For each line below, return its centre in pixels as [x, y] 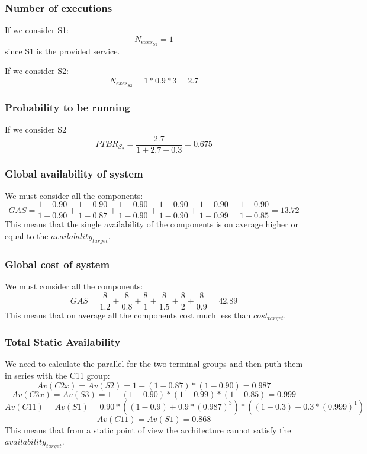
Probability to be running [67, 107]
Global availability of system [74, 173]
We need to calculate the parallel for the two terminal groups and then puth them [154, 364]
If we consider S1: [37, 30]
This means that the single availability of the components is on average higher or [152, 224]
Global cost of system [57, 264]
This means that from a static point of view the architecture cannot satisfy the [148, 429]
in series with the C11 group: [57, 375]
